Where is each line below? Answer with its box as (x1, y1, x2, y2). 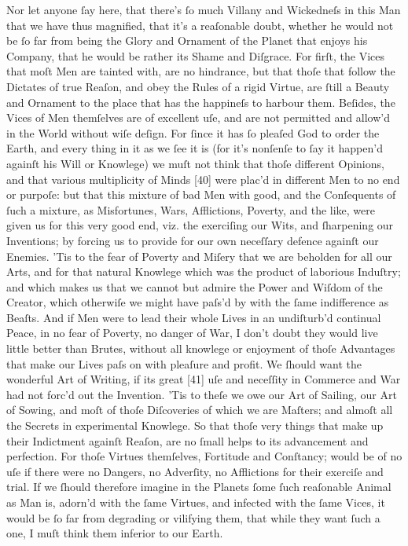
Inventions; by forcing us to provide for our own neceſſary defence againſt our (6, 232, 379, 248)
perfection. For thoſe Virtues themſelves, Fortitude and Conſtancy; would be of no (6, 448, 402, 464)
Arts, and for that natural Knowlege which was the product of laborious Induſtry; (6, 263, 401, 280)
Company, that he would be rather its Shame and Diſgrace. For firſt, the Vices (6, 47, 385, 64)
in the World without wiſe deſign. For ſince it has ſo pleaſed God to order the (6, 124, 380, 141)
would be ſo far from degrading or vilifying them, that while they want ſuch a (6, 509, 380, 526)
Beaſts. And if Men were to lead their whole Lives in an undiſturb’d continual (6, 309, 381, 325)
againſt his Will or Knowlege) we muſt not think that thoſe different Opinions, (6, 155, 384, 171)
